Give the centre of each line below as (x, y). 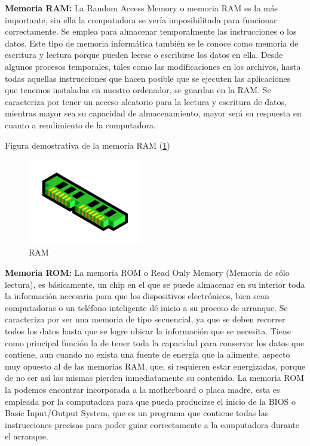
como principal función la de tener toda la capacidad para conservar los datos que (155, 342)
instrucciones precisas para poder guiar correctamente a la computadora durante (152, 424)
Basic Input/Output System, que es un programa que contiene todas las (137, 413)
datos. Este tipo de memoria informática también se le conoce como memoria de (152, 43)
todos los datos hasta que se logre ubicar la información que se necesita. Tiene (148, 331)
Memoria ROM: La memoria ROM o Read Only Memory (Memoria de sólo (147, 273)
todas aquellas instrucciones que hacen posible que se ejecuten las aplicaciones (148, 78)
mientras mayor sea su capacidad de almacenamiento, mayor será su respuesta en (153, 113)
